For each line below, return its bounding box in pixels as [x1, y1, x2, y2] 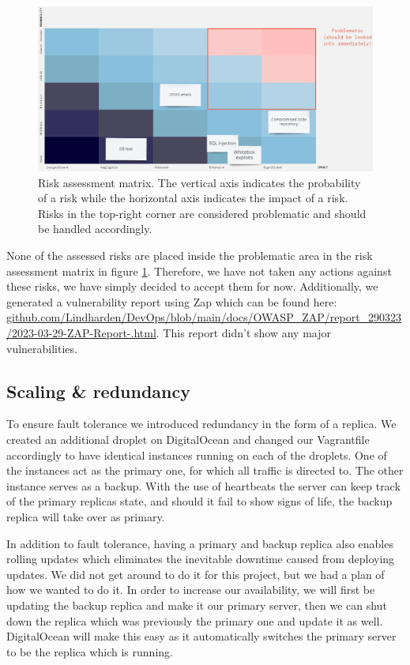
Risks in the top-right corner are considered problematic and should [38, 205, 367, 221]
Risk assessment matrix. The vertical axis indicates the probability [38, 174, 361, 190]
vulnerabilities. [6, 340, 77, 356]
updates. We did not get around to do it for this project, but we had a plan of [6, 565, 385, 582]
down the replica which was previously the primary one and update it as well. [6, 612, 383, 629]
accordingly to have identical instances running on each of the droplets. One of [6, 446, 387, 463]
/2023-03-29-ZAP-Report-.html [6, 325, 156, 341]
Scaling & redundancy [6, 378, 190, 403]
